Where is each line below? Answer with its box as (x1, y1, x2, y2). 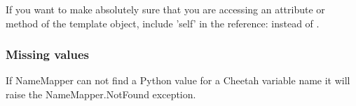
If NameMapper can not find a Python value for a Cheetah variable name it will (6, 73, 350, 88)
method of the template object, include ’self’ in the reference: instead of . (6, 15, 320, 30)
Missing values (6, 46, 90, 63)
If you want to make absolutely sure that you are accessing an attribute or (6, 2, 325, 16)
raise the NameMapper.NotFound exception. (6, 87, 196, 101)
